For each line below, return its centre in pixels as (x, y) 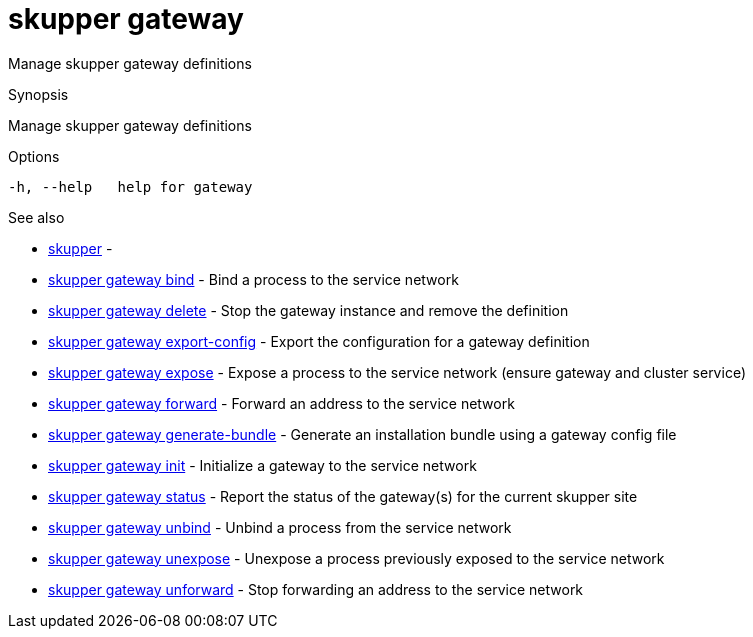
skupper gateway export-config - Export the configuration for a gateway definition (319, 341)
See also (36, 217)
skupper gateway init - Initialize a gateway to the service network (262, 465)
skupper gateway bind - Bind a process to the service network (253, 279)
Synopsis (38, 94)
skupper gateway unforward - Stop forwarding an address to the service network (316, 589)
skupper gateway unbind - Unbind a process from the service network (280, 527)
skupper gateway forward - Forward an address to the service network (281, 403)
